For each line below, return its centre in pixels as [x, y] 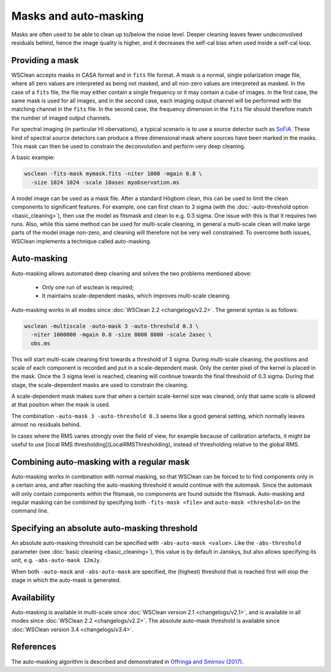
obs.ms [41, 343]
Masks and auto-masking [78, 16]
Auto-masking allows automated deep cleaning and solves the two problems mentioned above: [131, 273]
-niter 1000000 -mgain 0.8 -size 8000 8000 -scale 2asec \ [121, 335]
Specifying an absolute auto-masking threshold [105, 528]
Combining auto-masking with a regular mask [101, 462]
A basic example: [33, 158]
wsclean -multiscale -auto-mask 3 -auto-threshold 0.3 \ [112, 326]
